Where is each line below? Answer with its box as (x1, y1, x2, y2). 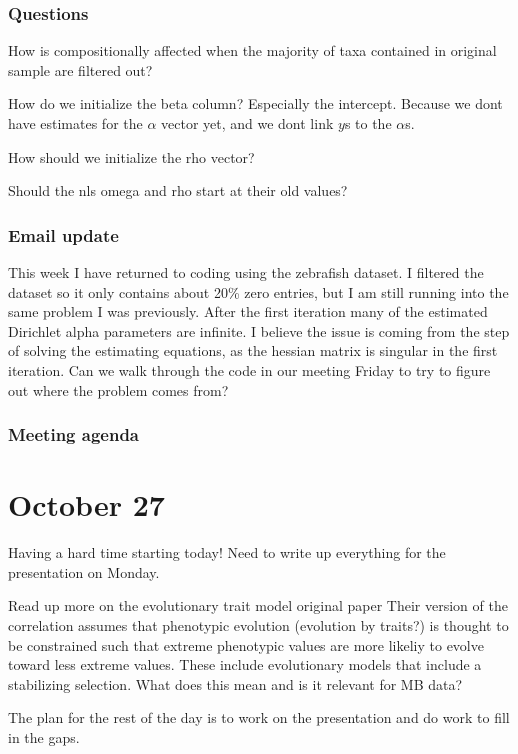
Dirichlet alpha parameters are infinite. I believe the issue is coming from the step (8, 320, 510, 341)
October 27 (8, 484, 165, 525)
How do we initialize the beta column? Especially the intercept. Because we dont (8, 93, 503, 114)
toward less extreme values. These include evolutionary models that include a (8, 654, 482, 675)
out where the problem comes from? (8, 379, 229, 400)
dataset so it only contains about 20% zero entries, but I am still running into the (8, 281, 509, 302)
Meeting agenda (8, 422, 139, 447)
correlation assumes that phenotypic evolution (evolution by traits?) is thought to (8, 614, 509, 635)
